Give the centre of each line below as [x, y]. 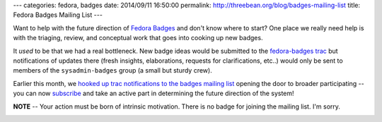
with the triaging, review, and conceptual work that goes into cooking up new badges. [138, 38]
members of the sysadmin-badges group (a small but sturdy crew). [112, 71]
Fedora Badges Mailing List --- [58, 15]
